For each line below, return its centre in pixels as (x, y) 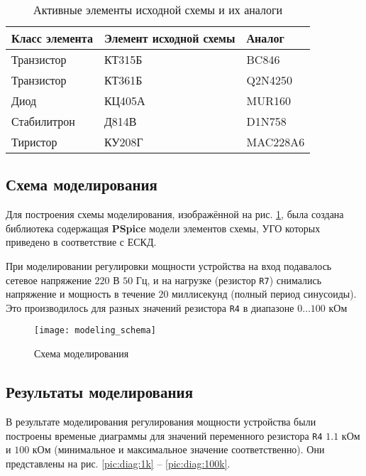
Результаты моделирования (100, 392)
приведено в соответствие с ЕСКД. (81, 242)
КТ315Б (123, 59)
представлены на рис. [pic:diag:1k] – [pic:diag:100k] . (118, 463)
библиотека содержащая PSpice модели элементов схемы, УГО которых (163, 228)
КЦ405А (124, 101)
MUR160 (268, 101)
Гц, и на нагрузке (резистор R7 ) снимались (229, 280)
